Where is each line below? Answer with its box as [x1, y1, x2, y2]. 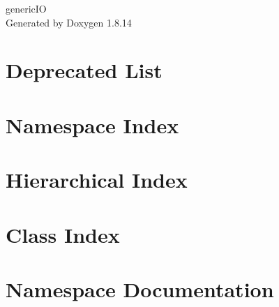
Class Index [6, 220, 120, 248]
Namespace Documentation [6, 274, 274, 303]
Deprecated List [6, 56, 163, 84]
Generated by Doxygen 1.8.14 [6, 15, 132, 29]
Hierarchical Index [6, 165, 188, 194]
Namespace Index [6, 110, 179, 139]
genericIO [6, 1, 47, 15]
